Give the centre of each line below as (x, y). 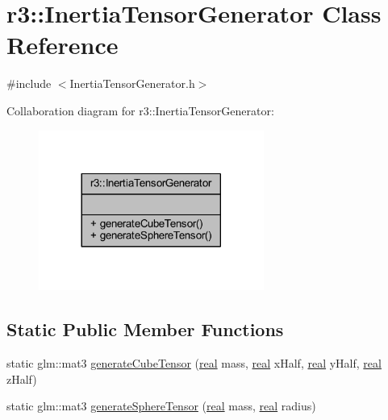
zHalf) (22, 378)
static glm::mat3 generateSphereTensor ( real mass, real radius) (161, 406)
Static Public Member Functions (145, 329)
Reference (63, 45)
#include (29, 83)
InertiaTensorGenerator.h (132, 83)
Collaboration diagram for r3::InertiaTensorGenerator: (140, 110)
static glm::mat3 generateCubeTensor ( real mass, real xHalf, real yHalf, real (194, 363)
